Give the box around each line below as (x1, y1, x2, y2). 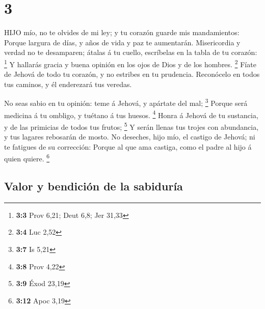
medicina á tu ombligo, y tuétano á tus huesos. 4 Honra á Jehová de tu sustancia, (4, 108, 258, 120)
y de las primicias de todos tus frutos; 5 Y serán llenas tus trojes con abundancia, (4, 120, 259, 132)
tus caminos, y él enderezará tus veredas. (4, 78, 132, 89)
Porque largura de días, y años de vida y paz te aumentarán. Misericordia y (4, 37, 241, 47)
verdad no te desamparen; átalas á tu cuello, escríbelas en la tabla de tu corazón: (4, 47, 257, 58)
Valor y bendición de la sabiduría (4, 178, 183, 193)
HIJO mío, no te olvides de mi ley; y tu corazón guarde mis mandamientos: (4, 27, 240, 38)
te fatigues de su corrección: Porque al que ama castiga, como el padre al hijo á (4, 141, 252, 152)
